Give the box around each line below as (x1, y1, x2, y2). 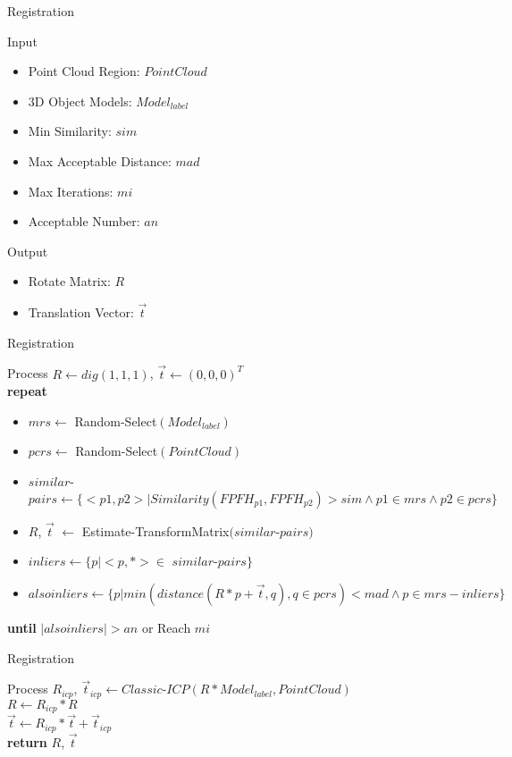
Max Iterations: (28, 181, 113, 200)
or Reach (141, 618, 191, 636)
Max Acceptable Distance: (28, 151, 172, 170)
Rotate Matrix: (28, 272, 111, 290)
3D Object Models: (28, 91, 132, 110)
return (7, 733, 47, 752)
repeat (7, 382, 47, 400)
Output (7, 241, 48, 260)
